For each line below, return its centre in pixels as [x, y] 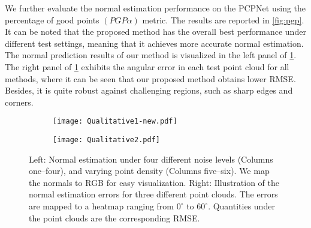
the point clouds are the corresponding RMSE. [114, 217]
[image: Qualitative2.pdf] [106, 140]
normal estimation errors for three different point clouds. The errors [153, 194]
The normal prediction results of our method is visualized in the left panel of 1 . [151, 55]
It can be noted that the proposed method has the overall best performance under [155, 31]
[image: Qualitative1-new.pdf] [115, 121]
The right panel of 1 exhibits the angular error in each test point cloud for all [147, 66]
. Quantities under [241, 206]
